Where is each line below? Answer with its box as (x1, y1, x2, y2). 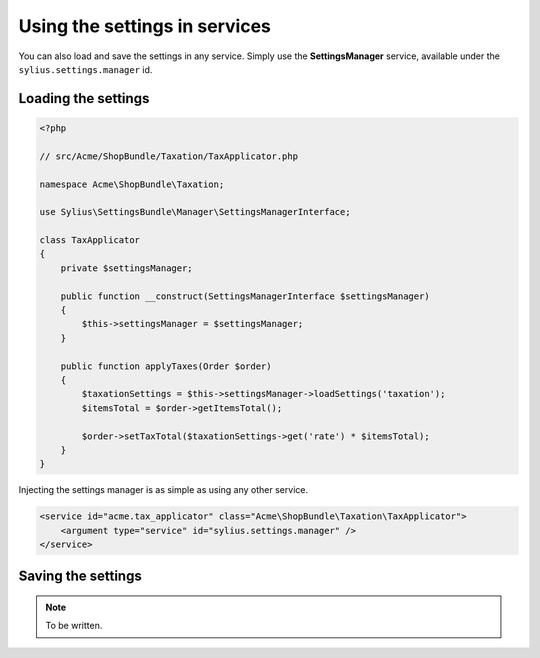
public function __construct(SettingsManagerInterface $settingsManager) (60, 290, 430, 302)
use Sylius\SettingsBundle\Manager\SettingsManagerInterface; (39, 206, 351, 218)
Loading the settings (18, 90, 150, 107)
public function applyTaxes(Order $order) (60, 360, 272, 372)
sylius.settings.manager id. (18, 63, 153, 75)
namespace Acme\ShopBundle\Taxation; (39, 178, 225, 190)
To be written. (45, 620, 103, 632)
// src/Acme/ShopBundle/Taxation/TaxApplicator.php (39, 150, 299, 162)
